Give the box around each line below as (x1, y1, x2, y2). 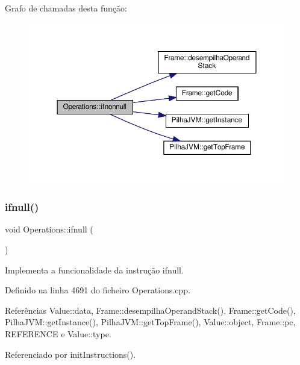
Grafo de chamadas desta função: (5, 2, 127, 14)
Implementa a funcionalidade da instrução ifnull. (5, 263, 184, 276)
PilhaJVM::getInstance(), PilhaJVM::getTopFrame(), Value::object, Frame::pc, (5, 316, 296, 328)
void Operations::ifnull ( (5, 223, 93, 236)
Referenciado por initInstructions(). (5, 348, 136, 360)
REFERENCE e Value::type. (5, 327, 111, 340)
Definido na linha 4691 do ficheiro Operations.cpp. (5, 284, 191, 296)
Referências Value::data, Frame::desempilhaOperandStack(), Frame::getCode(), (5, 304, 296, 316)
